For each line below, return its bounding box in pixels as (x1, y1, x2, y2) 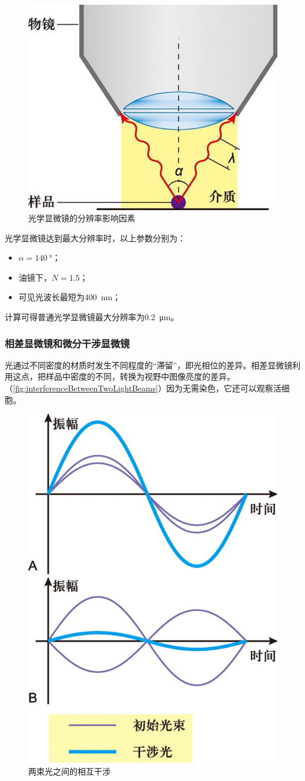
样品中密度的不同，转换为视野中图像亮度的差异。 (45, 370, 235, 383)
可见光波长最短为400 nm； (18, 291, 121, 303)
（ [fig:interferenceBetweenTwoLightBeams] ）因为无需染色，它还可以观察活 (5, 382, 281, 394)
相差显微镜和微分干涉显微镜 (5, 335, 130, 350)
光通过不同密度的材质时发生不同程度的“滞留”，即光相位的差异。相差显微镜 (5, 358, 293, 371)
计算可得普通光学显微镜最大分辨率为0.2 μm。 (5, 311, 179, 323)
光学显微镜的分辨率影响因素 (28, 212, 135, 224)
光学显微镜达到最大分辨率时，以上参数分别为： (5, 231, 186, 244)
